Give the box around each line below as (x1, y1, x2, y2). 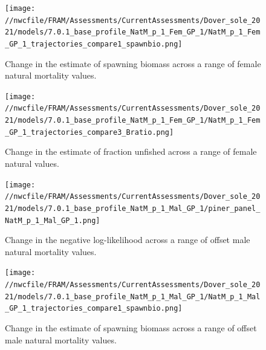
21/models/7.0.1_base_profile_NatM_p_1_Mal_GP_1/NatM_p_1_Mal (5, 292, 261, 301)
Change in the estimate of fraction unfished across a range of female (5, 145, 257, 158)
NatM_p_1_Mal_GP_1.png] (5, 216, 100, 225)
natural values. (5, 157, 59, 170)
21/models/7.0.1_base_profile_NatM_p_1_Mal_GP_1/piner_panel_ (5, 204, 261, 213)
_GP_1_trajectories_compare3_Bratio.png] (5, 128, 174, 137)
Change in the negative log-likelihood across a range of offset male (5, 233, 250, 246)
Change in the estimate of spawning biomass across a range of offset (5, 322, 257, 334)
